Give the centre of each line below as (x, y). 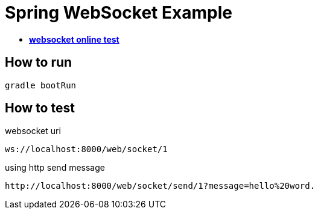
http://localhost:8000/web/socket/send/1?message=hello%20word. (160, 186)
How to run (39, 63)
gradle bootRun (41, 85)
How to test (40, 108)
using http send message (55, 168)
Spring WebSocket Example (119, 13)
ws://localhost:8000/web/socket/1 (86, 149)
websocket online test (74, 39)
